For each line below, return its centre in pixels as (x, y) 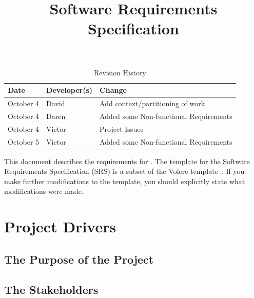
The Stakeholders (51, 289)
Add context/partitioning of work (152, 103)
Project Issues (121, 128)
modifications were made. (44, 191)
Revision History (120, 72)
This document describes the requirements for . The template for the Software (127, 161)
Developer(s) (70, 90)
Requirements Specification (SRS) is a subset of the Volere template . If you (124, 171)
